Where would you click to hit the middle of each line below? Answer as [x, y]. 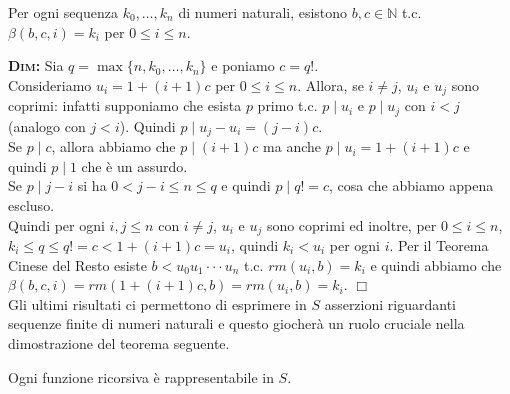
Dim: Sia [36, 65]
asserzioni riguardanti [390, 303]
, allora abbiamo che [113, 146]
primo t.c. [287, 105]
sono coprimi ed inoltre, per [351, 224]
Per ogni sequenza [63, 12]
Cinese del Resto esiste [77, 264]
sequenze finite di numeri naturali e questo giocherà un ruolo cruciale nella [236, 323]
